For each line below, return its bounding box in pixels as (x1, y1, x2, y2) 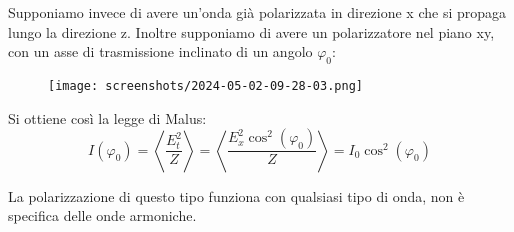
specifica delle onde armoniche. (8, 205, 197, 226)
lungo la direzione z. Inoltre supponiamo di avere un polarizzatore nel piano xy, (8, 21, 495, 42)
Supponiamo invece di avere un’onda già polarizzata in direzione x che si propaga (8, 2, 507, 22)
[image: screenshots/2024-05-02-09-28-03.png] (48, 78, 363, 93)
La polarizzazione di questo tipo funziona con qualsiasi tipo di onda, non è (8, 185, 465, 206)
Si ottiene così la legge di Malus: (8, 107, 207, 128)
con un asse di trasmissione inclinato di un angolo (8, 41, 313, 62)
